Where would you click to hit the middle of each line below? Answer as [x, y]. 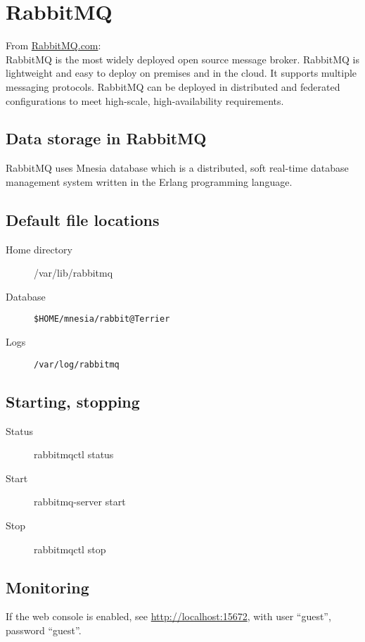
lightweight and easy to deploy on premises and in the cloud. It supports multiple [181, 73]
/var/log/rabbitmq [77, 364]
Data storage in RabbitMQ [106, 138]
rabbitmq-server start [80, 502]
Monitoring [47, 587]
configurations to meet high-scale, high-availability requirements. [145, 100]
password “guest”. [44, 630]
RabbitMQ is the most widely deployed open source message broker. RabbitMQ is [183, 59]
